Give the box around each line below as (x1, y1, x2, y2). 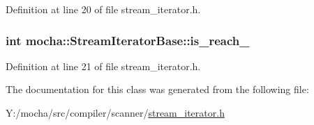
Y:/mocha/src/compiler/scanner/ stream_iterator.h (6, 106, 225, 119)
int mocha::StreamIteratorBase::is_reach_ (6, 31, 250, 49)
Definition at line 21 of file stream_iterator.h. (6, 58, 201, 73)
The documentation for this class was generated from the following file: (6, 82, 309, 97)
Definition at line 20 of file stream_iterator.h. (6, 2, 201, 16)
